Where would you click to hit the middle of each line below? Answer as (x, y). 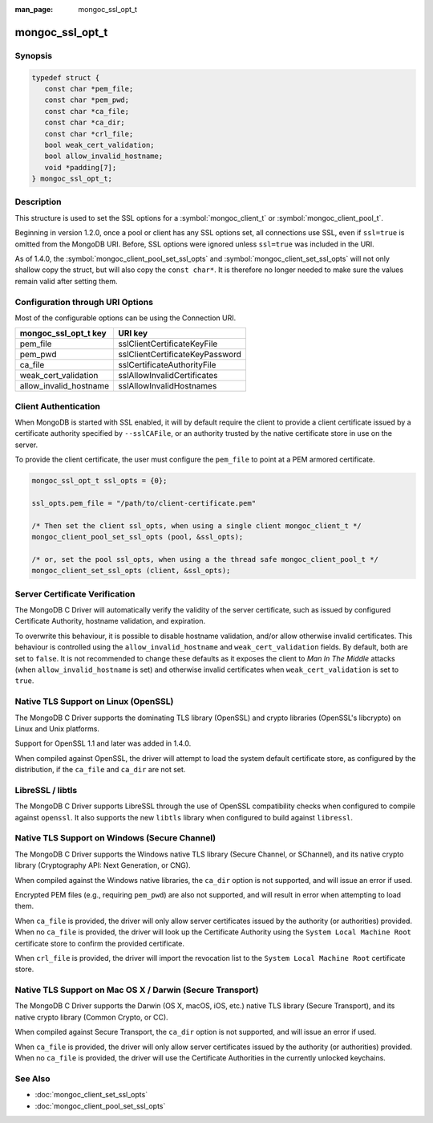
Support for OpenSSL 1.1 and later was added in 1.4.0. (103, 743)
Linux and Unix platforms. (57, 728)
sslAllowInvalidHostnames (168, 386)
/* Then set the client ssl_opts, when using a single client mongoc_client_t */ (197, 525)
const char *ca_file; (87, 111)
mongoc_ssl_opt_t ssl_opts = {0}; (99, 481)
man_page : (34, 9)
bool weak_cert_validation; (100, 145)
